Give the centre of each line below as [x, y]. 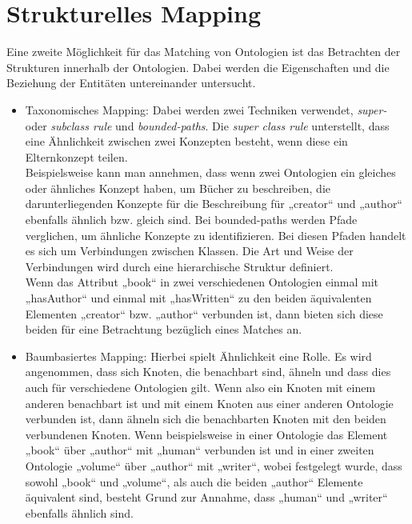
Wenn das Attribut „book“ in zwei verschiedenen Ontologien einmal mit [202, 282]
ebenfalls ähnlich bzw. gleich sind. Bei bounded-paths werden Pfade [191, 220]
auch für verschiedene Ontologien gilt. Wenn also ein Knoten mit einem [200, 387]
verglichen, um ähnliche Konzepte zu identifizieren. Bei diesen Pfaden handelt [216, 235]
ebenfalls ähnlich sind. [79, 512]
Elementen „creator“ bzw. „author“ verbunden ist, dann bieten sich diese [204, 313]
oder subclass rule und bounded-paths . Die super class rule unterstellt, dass [207, 125]
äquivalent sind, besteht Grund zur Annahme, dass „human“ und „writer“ [206, 497]
